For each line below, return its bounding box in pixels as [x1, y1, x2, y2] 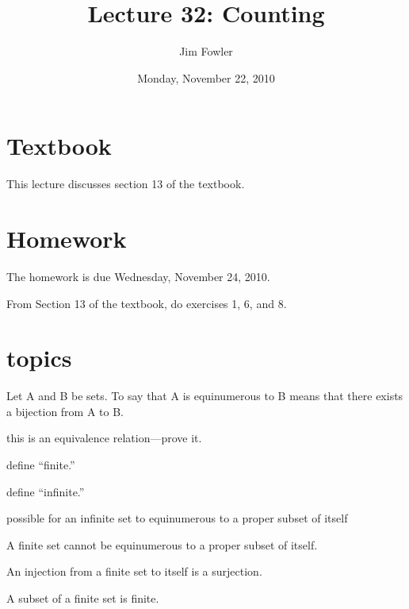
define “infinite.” [6, 483, 85, 499]
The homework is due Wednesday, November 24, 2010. [6, 268, 270, 284]
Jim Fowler [179, 43, 233, 60]
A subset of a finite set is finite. [6, 590, 159, 607]
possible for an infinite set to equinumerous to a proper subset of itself [6, 510, 348, 526]
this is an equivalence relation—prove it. [6, 430, 202, 446]
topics [6, 341, 72, 374]
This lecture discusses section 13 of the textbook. [6, 175, 245, 192]
